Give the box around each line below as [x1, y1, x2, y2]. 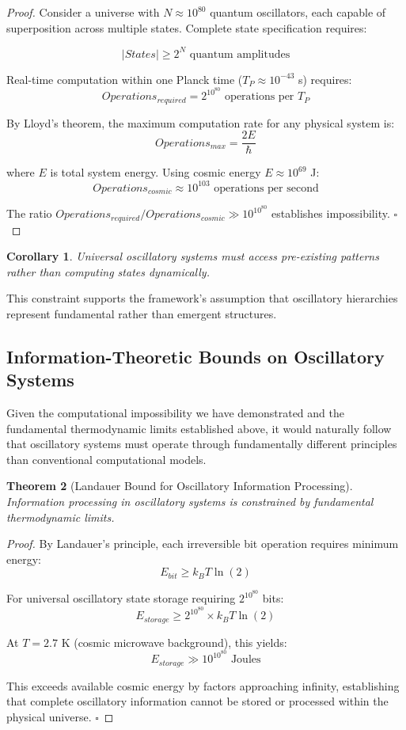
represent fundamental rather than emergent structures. [6, 305, 277, 321]
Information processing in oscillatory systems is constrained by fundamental [6, 493, 374, 510]
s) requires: [298, 70, 352, 87]
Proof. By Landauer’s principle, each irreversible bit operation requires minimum [6, 535, 399, 552]
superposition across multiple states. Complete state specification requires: [6, 19, 367, 36]
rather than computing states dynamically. [6, 263, 210, 279]
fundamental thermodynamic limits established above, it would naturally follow [6, 420, 392, 436]
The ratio [6, 205, 52, 222]
